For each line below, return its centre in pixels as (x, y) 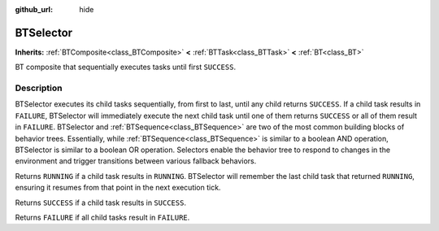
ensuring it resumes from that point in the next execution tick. (118, 188)
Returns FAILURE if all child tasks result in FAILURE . (102, 217)
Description (39, 88)
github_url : (34, 9)
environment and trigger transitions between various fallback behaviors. (136, 161)
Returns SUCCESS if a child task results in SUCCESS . (101, 203)
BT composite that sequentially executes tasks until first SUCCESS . (125, 67)
